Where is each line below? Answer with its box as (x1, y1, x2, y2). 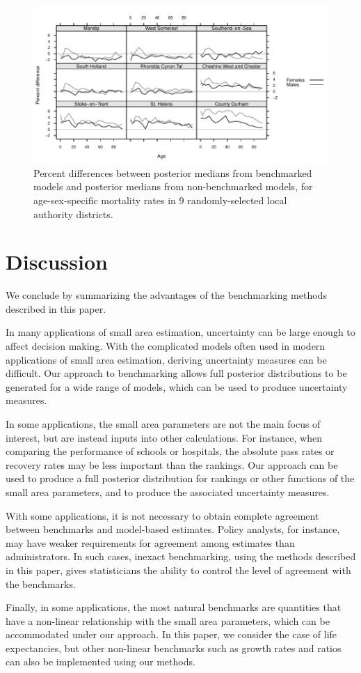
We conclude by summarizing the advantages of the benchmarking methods (6, 288, 327, 302)
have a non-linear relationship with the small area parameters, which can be (6, 613, 330, 628)
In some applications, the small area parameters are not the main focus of (6, 416, 321, 431)
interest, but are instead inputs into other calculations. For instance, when (6, 430, 322, 444)
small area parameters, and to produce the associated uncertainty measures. (6, 484, 330, 499)
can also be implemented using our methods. (6, 654, 195, 669)
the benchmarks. (6, 576, 76, 591)
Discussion (6, 247, 108, 276)
